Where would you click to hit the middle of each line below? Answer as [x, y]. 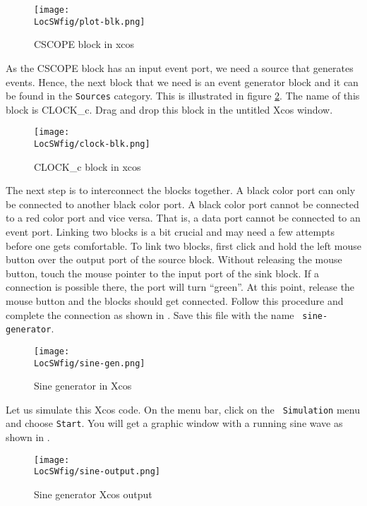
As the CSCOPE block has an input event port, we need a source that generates [180, 67]
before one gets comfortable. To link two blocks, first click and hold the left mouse [184, 245]
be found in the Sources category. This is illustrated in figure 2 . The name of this [183, 96]
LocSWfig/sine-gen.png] [90, 363]
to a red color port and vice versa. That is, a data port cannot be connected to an [183, 218]
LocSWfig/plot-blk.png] [90, 22]
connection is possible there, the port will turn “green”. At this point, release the [180, 287]
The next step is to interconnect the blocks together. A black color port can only [181, 190]
